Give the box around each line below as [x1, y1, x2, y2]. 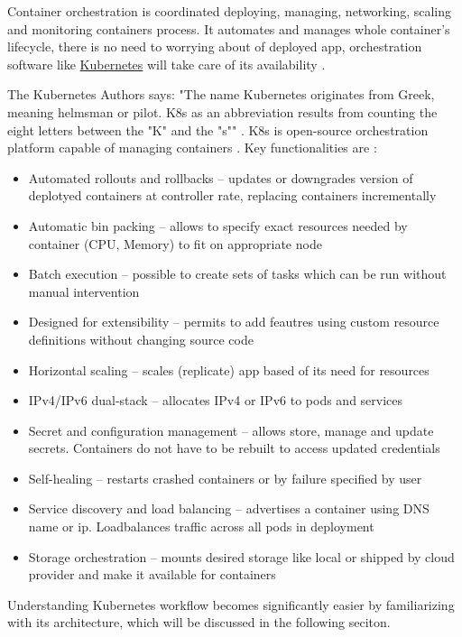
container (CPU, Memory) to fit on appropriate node [28, 234, 322, 253]
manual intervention [28, 282, 140, 300]
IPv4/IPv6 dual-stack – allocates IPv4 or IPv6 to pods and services [28, 391, 403, 410]
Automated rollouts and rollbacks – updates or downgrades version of [28, 168, 413, 187]
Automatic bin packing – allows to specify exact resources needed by [28, 216, 408, 235]
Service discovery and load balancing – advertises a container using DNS [28, 499, 430, 518]
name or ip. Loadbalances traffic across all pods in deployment [28, 517, 374, 536]
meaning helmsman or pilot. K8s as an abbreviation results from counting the [7, 102, 438, 121]
